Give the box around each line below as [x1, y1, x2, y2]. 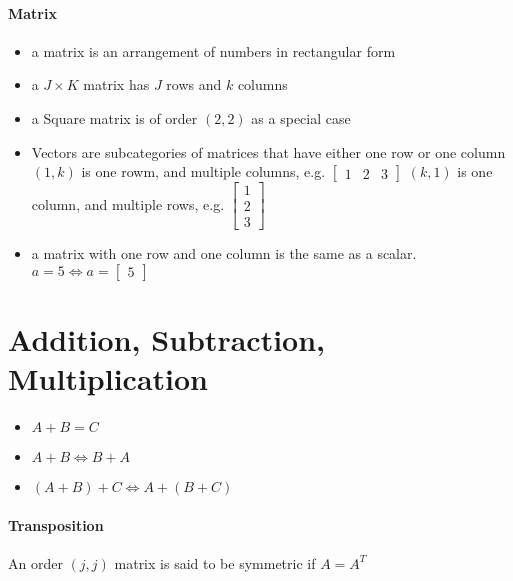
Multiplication [8, 358, 209, 399]
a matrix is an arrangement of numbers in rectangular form [31, 40, 396, 61]
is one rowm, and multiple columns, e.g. [81, 161, 326, 182]
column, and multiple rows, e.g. [31, 193, 225, 214]
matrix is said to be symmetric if [114, 552, 316, 573]
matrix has [83, 74, 150, 95]
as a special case [251, 107, 351, 128]
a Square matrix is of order [31, 107, 198, 128]
